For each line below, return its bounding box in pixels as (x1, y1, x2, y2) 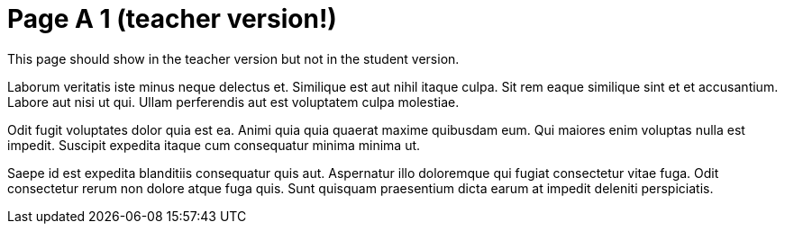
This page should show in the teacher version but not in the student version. (7, 50, 460, 67)
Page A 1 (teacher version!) (7, 4, 337, 34)
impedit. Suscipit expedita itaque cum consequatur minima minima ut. (7, 137, 421, 153)
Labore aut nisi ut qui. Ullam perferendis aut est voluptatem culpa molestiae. (7, 93, 460, 110)
